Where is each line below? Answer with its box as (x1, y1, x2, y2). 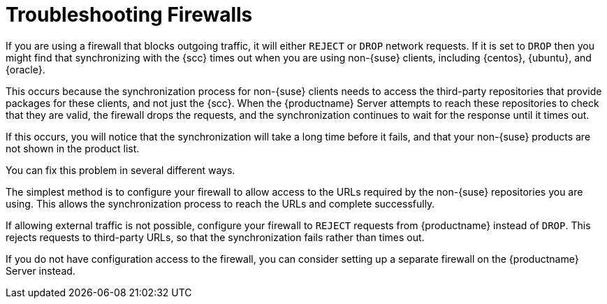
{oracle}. (6, 63, 45, 75)
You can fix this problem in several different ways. (6, 164, 235, 176)
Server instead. (6, 264, 75, 277)
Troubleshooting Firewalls (6, 3, 253, 27)
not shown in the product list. (6, 142, 140, 154)
